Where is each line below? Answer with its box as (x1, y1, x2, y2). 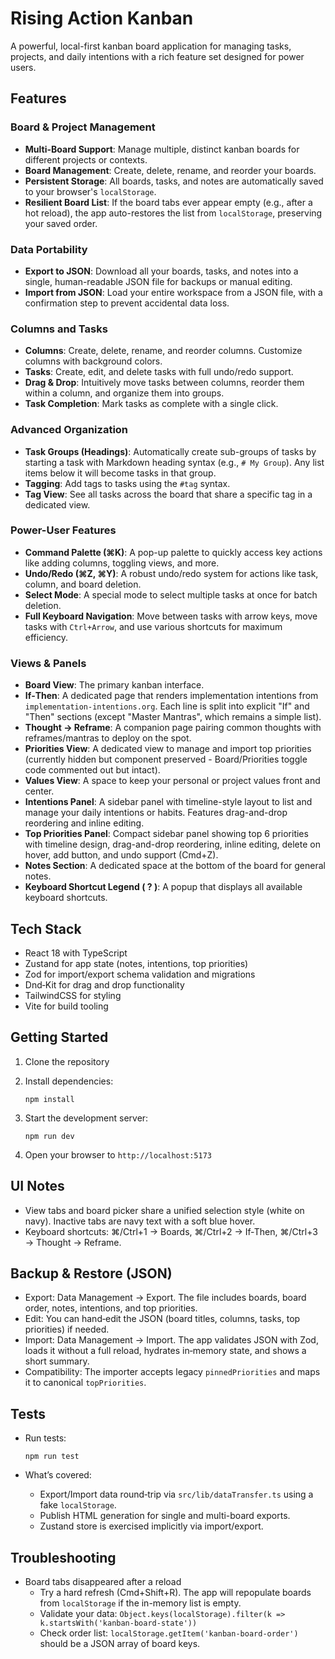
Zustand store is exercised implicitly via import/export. (39, 1520, 264, 1532)
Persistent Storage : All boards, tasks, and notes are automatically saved (24, 175, 324, 187)
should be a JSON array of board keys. (39, 1637, 201, 1649)
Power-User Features (10, 523, 117, 537)
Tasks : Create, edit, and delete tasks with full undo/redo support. (24, 366, 294, 378)
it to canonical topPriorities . (24, 1377, 147, 1389)
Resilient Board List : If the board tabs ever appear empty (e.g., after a (24, 196, 313, 208)
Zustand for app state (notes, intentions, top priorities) (24, 957, 249, 969)
